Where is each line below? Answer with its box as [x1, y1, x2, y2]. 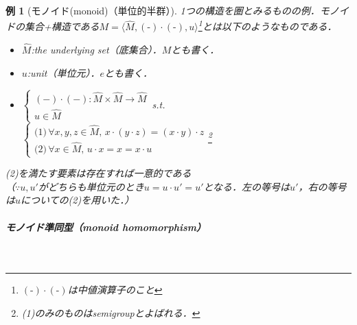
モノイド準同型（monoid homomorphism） [5, 219, 207, 234]
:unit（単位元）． [27, 65, 100, 80]
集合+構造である [24, 19, 100, 34]
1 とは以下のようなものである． [198, 17, 337, 34]
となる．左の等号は [203, 179, 290, 193]
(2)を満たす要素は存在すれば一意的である [5, 166, 192, 180]
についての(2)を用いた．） [21, 193, 135, 207]
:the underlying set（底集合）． [31, 43, 162, 57]
